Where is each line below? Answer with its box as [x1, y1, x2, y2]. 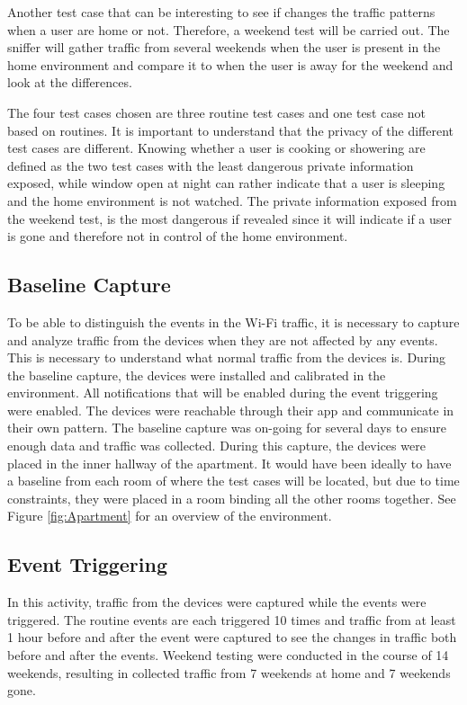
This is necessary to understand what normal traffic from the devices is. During [7, 348, 446, 367]
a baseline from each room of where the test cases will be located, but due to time [7, 471, 460, 490]
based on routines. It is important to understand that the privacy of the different [7, 120, 454, 139]
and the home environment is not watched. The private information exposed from [7, 191, 457, 210]
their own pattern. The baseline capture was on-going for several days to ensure [7, 418, 446, 437]
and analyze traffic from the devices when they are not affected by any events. [7, 330, 438, 349]
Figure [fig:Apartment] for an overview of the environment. [7, 506, 332, 525]
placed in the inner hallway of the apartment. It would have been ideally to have [7, 453, 452, 472]
